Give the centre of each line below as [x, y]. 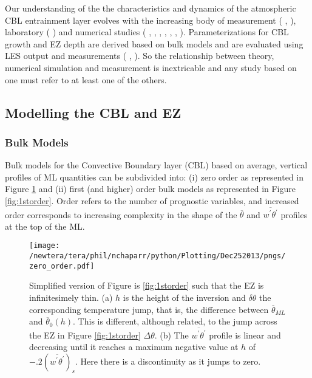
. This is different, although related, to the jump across [175, 321]
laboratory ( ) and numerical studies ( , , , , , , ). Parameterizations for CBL [147, 32]
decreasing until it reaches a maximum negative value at [134, 347]
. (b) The [171, 335]
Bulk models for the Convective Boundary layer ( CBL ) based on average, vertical [156, 165]
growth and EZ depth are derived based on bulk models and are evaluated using [154, 43]
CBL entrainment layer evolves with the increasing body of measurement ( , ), [151, 20]
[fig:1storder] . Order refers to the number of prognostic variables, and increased [152, 200]
